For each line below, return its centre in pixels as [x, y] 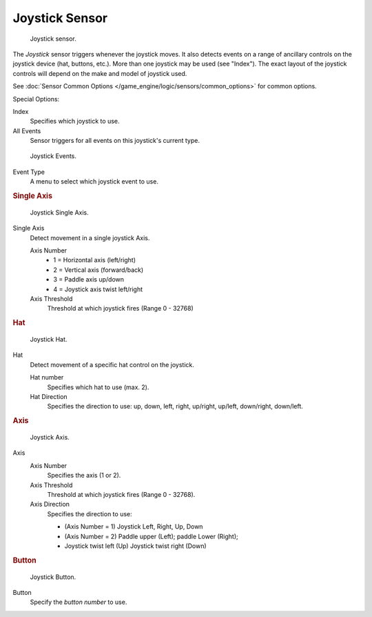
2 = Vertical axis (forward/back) [99, 270]
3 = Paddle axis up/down [89, 280]
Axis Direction [50, 505]
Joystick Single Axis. [59, 212]
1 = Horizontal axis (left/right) [95, 260]
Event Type [29, 172]
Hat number [47, 378]
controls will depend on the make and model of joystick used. [100, 73]
